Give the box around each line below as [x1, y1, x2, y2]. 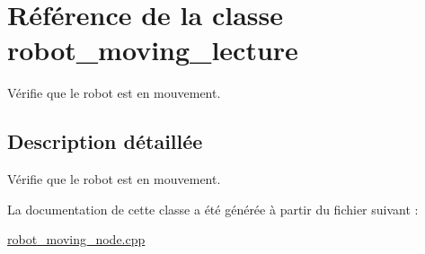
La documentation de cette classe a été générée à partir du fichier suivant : [7, 199, 419, 218]
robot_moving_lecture [7, 31, 298, 68]
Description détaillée [7, 127, 203, 155]
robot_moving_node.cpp [7, 230, 146, 249]
